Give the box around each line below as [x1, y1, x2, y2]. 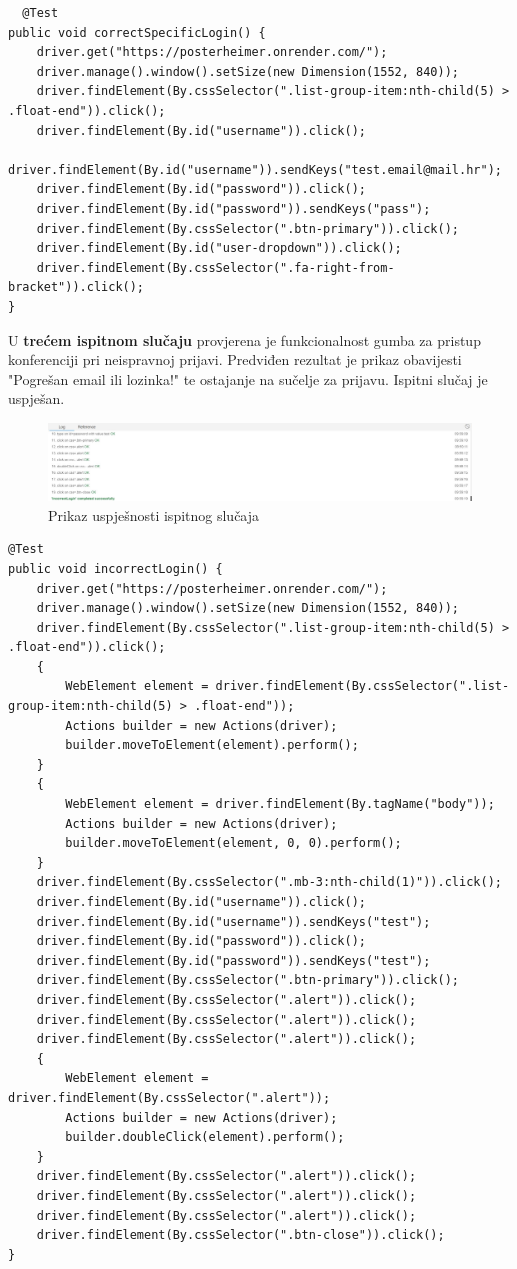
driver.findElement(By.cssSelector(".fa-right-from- [36, 260, 395, 275]
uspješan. [8, 388, 65, 409]
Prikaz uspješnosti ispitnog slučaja [48, 504, 260, 525]
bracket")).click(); [8, 280, 145, 295]
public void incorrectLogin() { [8, 561, 223, 576]
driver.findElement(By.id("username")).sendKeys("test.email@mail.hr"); [8, 162, 502, 177]
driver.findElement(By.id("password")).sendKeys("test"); [36, 953, 431, 968]
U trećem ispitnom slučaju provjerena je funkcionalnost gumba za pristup [8, 329, 481, 350]
